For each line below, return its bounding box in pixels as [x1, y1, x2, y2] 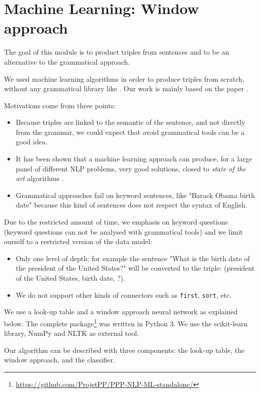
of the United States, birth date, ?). [15, 273, 125, 283]
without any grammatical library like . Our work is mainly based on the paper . [4, 83, 248, 94]
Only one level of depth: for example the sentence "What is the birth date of [15, 253, 250, 263]
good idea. [15, 136, 47, 147]
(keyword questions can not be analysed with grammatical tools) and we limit [4, 226, 243, 237]
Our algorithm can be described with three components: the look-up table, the [4, 344, 244, 355]
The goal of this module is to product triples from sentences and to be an [4, 47, 229, 57]
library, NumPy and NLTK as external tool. [4, 328, 139, 338]
